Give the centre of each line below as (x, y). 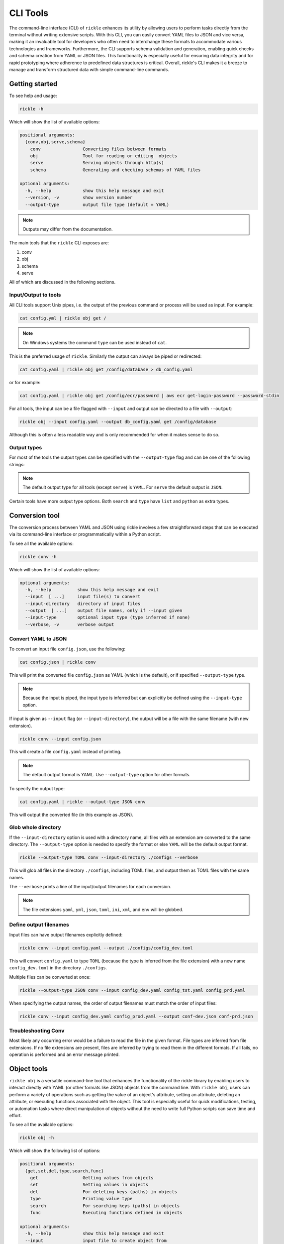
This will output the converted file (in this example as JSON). (71, 815)
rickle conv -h (38, 557)
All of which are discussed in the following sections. (62, 282)
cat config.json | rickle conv (58, 662)
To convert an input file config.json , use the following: (67, 649)
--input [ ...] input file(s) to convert (83, 597)
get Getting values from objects (92, 1178)
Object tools (29, 1069)
